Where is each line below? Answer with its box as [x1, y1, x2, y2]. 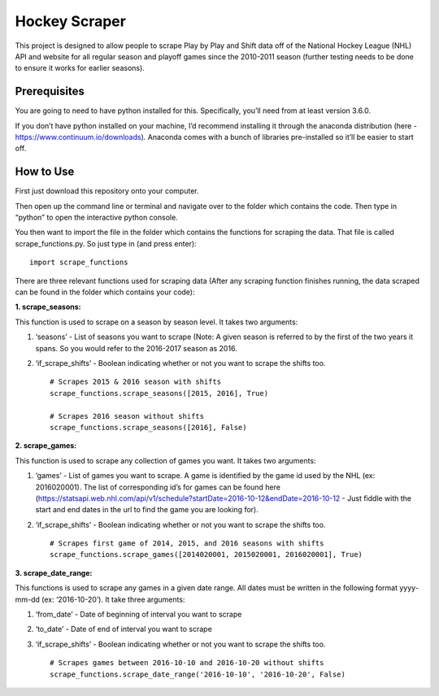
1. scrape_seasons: [15, 302, 81, 312]
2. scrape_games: [15, 441, 77, 450]
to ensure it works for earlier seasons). [15, 63, 146, 73]
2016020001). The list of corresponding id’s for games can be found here [35, 482, 280, 492]
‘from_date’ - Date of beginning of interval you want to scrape [35, 610, 242, 620]
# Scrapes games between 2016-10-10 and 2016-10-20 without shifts [50, 659, 324, 668]
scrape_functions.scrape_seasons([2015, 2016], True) [50, 389, 268, 398]
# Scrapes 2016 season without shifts [50, 411, 205, 420]
